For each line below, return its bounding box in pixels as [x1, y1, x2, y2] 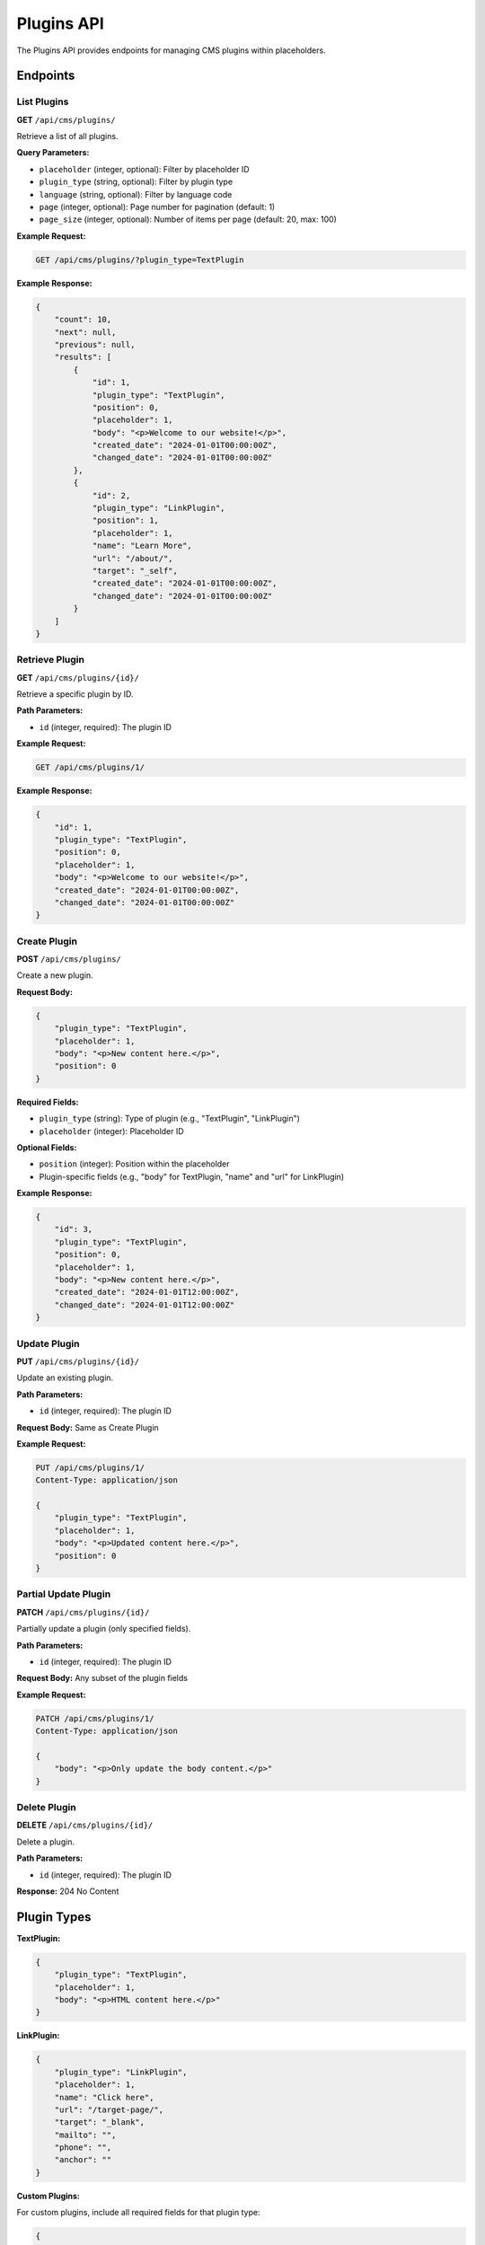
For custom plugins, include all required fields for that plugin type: [16, 2207, 260, 2218]
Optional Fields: [16, 1141, 77, 1153]
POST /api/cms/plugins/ [16, 954, 121, 964]
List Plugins [16, 95, 69, 108]
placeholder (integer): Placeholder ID [39, 1125, 184, 1136]
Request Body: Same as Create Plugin [16, 1422, 159, 1432]
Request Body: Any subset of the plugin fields [16, 1673, 189, 1684]
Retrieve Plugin [16, 654, 85, 666]
